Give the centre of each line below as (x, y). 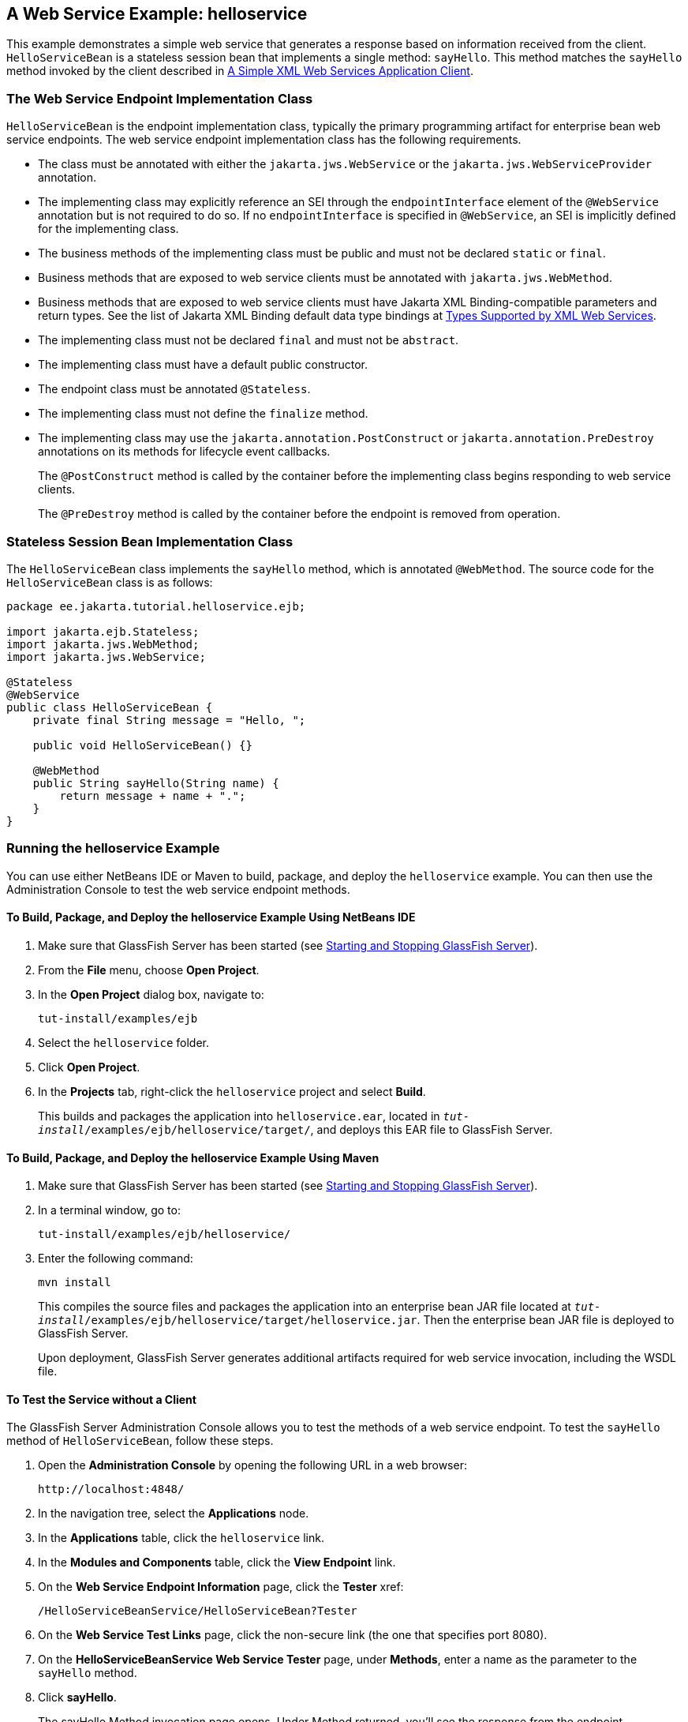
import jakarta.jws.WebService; (106, 657)
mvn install (75, 1283)
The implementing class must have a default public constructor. (203, 365)
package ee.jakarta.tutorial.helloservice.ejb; (156, 606)
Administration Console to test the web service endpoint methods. (178, 889)
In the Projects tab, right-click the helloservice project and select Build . (232, 1091)
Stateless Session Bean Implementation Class (150, 541)
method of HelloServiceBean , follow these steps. (140, 1441)
